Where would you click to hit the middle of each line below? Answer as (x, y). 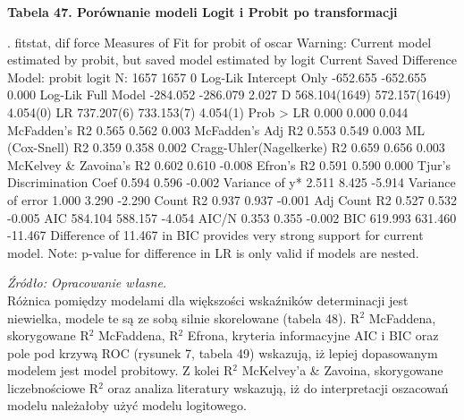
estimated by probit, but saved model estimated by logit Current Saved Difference (232, 60)
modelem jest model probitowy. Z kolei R (120, 370)
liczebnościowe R (53, 387)
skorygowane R (48, 335)
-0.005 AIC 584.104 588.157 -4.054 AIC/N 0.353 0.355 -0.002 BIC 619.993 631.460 (232, 217)
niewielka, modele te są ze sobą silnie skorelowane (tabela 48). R (184, 317)
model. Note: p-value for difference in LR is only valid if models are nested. (213, 252)
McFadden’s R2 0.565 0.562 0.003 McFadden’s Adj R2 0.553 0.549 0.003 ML (216, 129)
